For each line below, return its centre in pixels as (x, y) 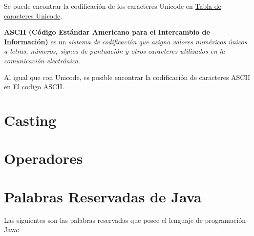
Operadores (43, 158)
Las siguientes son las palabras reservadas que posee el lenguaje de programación (125, 220)
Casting (30, 120)
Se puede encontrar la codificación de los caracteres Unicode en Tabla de (113, 6)
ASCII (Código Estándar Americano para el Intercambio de (107, 32)
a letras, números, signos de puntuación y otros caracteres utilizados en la (115, 51)
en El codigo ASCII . (34, 87)
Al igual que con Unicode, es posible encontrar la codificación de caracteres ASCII (127, 77)
